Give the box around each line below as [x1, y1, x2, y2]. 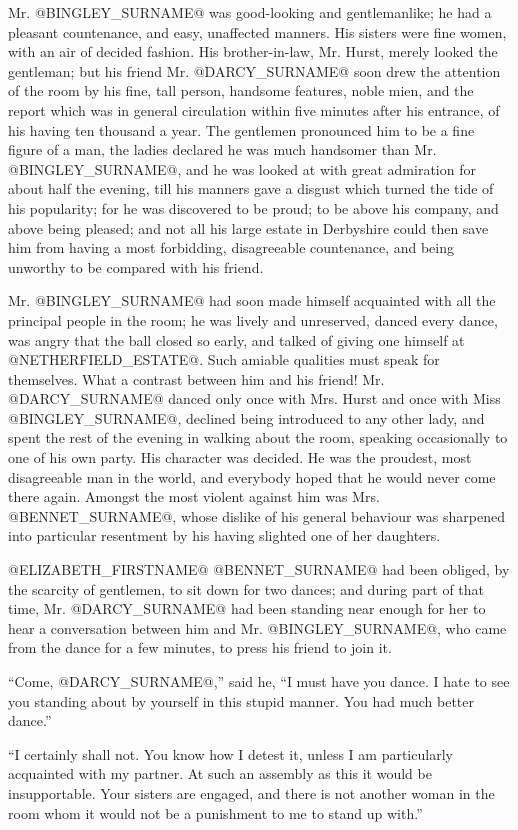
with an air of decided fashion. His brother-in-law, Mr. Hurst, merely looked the [8, 41, 498, 62]
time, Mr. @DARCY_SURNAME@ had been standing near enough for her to [8, 598, 486, 619]
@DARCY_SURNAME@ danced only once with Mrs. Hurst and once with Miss [8, 388, 501, 409]
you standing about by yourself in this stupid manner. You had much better [8, 690, 474, 711]
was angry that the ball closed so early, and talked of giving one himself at [8, 329, 465, 350]
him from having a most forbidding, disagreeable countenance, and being [8, 237, 454, 258]
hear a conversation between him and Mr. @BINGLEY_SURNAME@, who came [8, 617, 507, 638]
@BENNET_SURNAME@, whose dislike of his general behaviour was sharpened [8, 505, 505, 526]
